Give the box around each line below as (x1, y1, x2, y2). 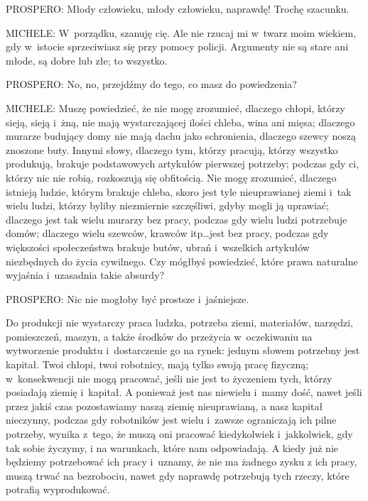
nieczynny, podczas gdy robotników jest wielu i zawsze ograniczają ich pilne (6, 412, 337, 427)
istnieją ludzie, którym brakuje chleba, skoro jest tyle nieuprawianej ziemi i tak (6, 184, 352, 199)
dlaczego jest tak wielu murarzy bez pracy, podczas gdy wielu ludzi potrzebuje (6, 211, 347, 226)
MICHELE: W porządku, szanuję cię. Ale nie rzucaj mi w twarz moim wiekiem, (6, 25, 357, 40)
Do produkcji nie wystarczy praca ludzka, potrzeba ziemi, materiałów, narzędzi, (6, 315, 353, 330)
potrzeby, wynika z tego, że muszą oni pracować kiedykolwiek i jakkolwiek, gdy (6, 426, 353, 441)
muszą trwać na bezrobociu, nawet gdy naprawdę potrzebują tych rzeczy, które (6, 468, 350, 483)
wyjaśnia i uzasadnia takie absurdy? (6, 268, 165, 282)
